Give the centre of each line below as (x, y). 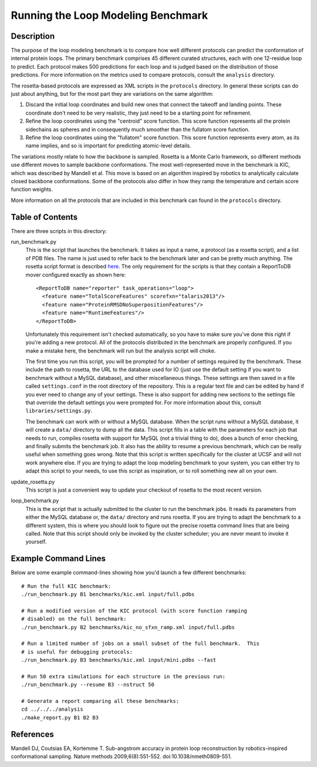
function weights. (32, 189)
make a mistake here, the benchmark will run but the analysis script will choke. (121, 351)
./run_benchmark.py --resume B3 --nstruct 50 (88, 685)
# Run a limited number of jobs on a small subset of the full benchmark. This (141, 644)
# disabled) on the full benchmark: (74, 619)
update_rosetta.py (33, 482)
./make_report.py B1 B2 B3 (60, 717)
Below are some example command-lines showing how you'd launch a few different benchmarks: (129, 573)
